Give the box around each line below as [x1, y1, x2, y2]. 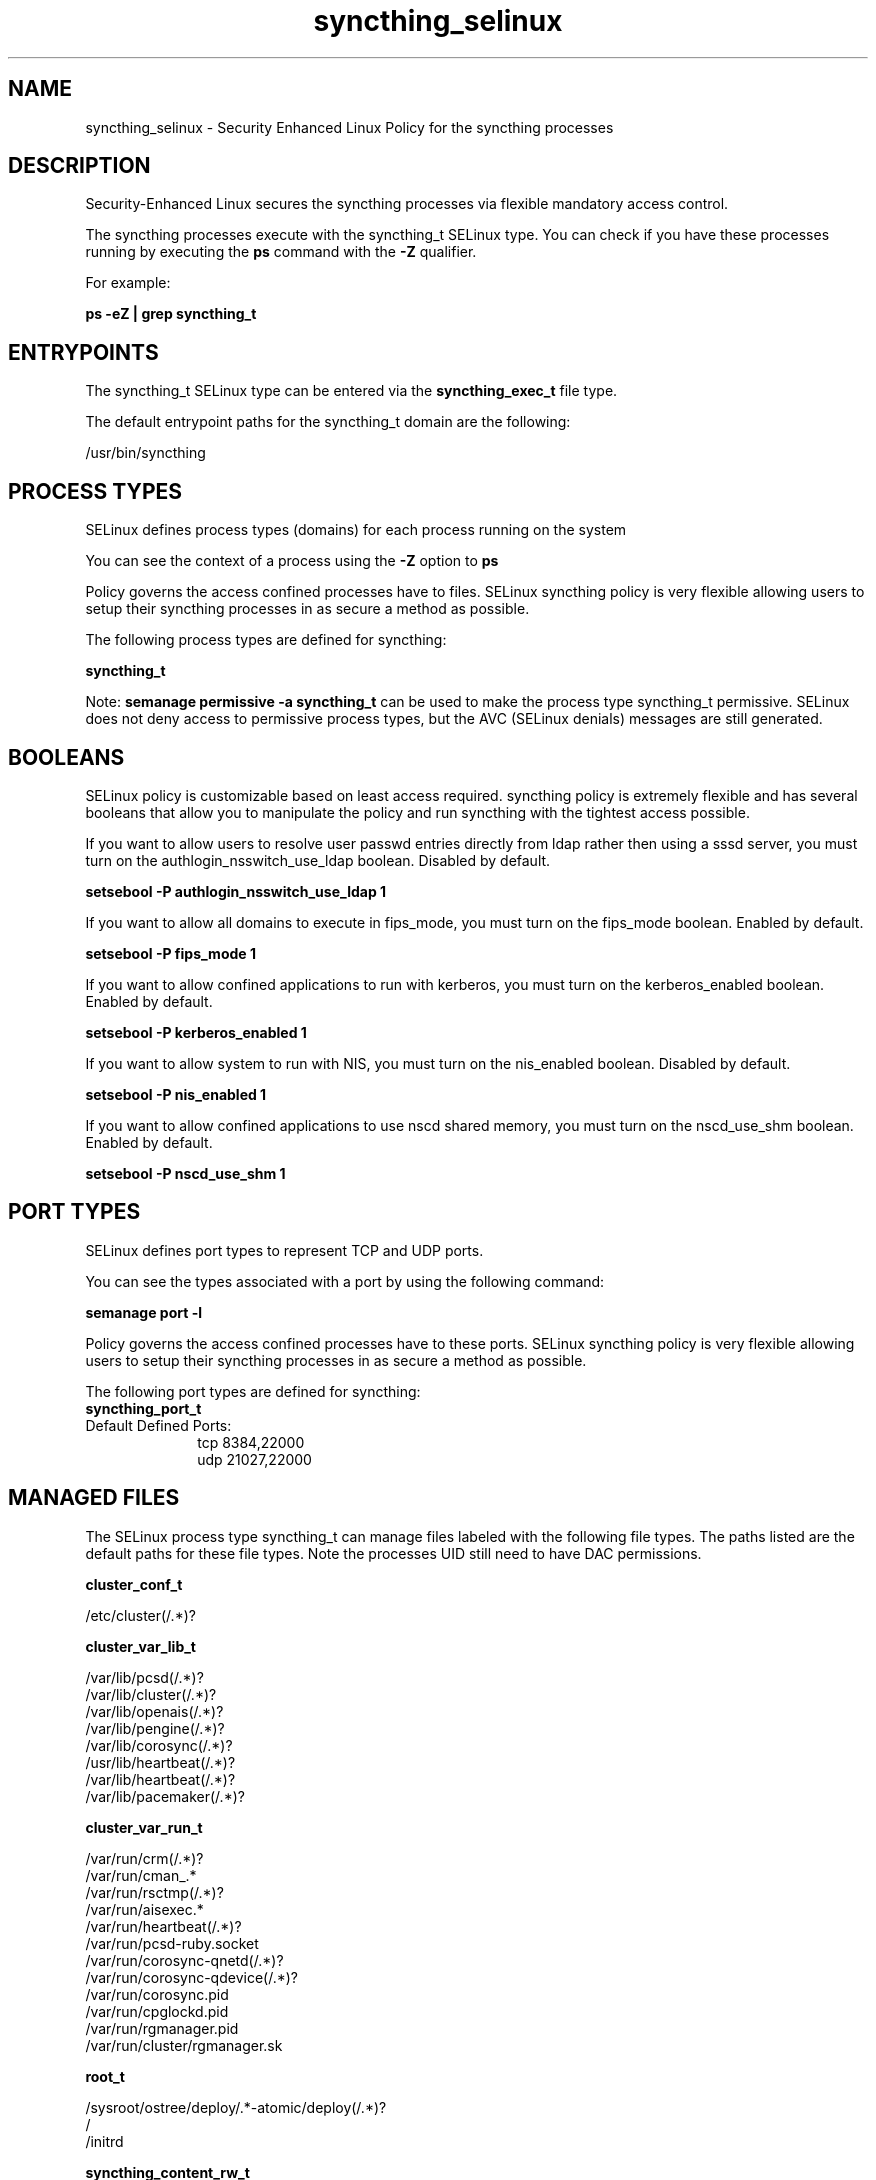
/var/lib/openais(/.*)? [85, 1702, 224, 1720]
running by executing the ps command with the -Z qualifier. [85, 243, 477, 261]
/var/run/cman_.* [85, 1866, 197, 1884]
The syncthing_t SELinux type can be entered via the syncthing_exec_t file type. [85, 382, 618, 400]
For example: [85, 274, 171, 292]
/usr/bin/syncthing [85, 444, 206, 462]
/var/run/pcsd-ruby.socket [85, 1934, 259, 1952]
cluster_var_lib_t [85, 1637, 196, 1655]
